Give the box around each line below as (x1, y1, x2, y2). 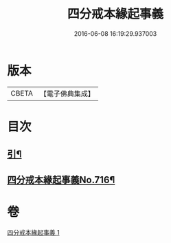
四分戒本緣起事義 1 (7, 228, 60, 236)
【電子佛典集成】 (39, 89, 95, 98)
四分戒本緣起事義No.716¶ (7, 173, 115, 186)
